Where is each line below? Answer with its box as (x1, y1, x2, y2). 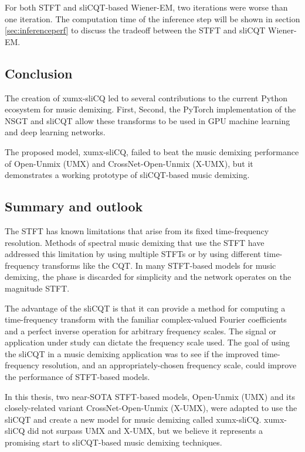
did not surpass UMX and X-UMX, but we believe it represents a (27, 424, 263, 437)
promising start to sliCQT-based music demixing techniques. (5, 436, 222, 448)
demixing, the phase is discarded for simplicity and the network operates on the (5, 270, 292, 283)
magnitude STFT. (5, 282, 70, 294)
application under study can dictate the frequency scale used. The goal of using (5, 336, 290, 348)
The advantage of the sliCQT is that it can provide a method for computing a (5, 302, 286, 314)
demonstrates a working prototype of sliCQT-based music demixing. (5, 169, 250, 181)
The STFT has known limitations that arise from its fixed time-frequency (5, 224, 269, 237)
